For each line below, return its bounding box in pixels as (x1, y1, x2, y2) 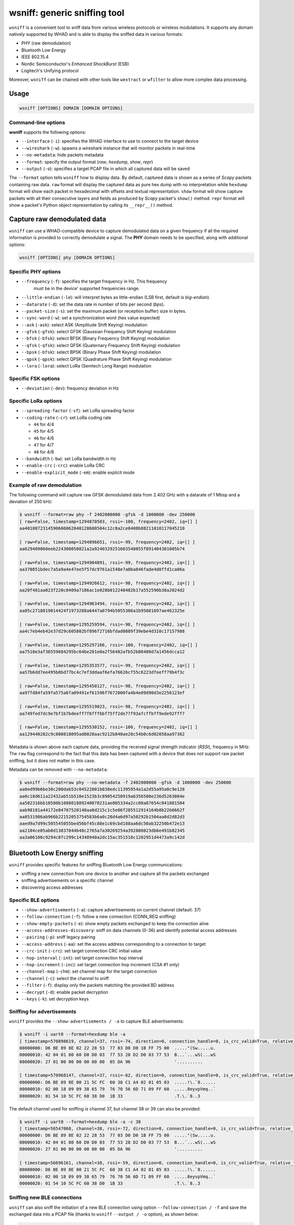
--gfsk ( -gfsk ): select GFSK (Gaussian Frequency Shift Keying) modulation (21, 329, 176, 335)
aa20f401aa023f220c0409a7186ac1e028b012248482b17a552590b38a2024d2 (19, 587, 185, 593)
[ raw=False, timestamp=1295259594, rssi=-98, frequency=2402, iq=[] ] (19, 621, 196, 627)
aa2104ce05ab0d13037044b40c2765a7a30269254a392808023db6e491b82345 (19, 828, 185, 833)
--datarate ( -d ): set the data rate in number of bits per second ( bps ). (21, 301, 165, 307)
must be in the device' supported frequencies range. (33, 285, 140, 291)
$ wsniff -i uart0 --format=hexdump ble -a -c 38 (19, 1119, 141, 1125)
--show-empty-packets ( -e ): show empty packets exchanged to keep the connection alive (21, 920, 209, 926)
